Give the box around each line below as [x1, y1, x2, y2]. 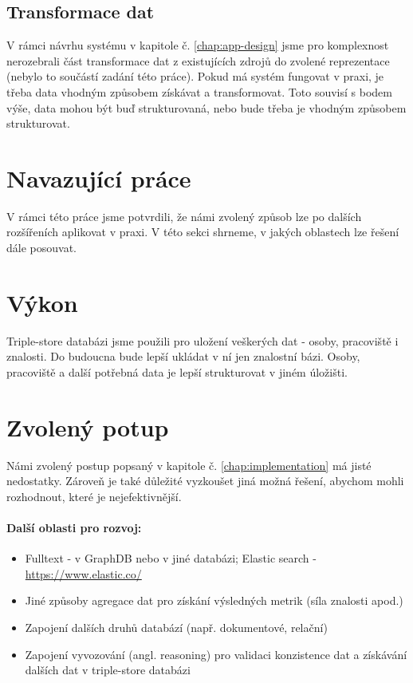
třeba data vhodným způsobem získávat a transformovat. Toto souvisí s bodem [6, 83, 392, 100]
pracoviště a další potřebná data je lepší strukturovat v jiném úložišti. [6, 363, 348, 380]
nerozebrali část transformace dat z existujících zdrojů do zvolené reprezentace [6, 52, 390, 69]
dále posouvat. [6, 239, 77, 256]
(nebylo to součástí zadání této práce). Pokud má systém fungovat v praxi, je [6, 68, 384, 85]
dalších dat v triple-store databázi [25, 661, 191, 678]
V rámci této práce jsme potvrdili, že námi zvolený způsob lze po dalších [6, 207, 362, 224]
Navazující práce [6, 161, 191, 194]
